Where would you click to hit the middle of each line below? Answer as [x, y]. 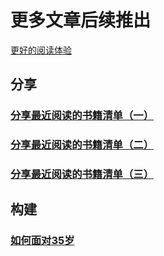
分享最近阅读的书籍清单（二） [82, 145]
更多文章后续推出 [81, 20]
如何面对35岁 [42, 241]
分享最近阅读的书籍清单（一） [82, 116]
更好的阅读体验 [41, 50]
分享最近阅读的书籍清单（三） [82, 174]
